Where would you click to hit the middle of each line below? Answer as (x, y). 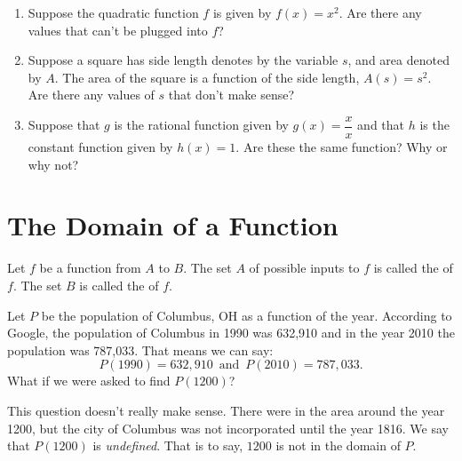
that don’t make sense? (231, 95)
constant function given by (100, 147)
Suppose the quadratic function (113, 12)
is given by (242, 12)
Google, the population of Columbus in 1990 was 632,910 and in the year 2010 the (231, 333)
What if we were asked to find (89, 381)
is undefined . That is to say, (168, 445)
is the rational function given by (201, 125)
